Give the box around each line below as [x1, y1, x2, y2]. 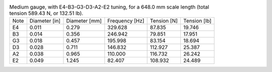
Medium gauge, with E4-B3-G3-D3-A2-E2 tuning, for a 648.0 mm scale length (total [9, 4, 209, 11]
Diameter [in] [29, 18, 60, 25]
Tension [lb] [183, 18, 212, 25]
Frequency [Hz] [107, 18, 145, 25]
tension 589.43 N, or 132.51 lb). [9, 10, 84, 17]
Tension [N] [150, 18, 178, 25]
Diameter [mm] [66, 18, 102, 25]
